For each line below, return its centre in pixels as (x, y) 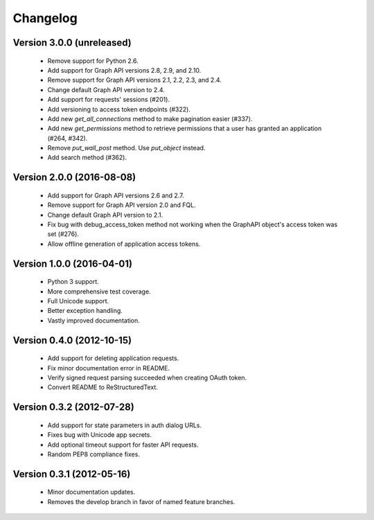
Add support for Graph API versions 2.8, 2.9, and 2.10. (124, 70)
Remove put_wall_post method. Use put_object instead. (126, 148)
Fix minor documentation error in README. (108, 368)
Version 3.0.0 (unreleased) (72, 43)
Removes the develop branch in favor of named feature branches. (141, 501)
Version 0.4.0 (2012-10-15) (72, 340)
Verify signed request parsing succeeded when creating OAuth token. (147, 377)
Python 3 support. (73, 282)
